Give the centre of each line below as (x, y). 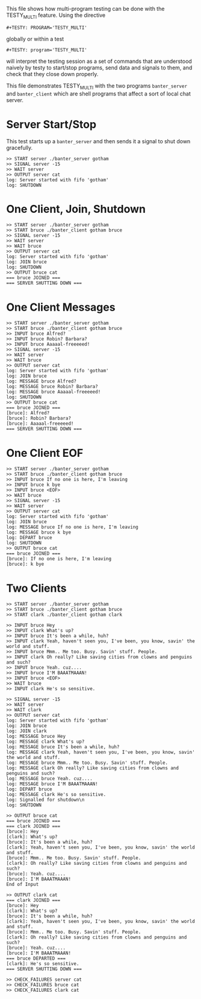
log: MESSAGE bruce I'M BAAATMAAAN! (52, 784)
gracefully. (20, 147)
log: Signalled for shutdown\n (45, 800)
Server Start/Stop (51, 124)
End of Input (23, 885)
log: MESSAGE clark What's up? (45, 742)
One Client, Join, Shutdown (76, 209)
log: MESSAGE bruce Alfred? (42, 381)
